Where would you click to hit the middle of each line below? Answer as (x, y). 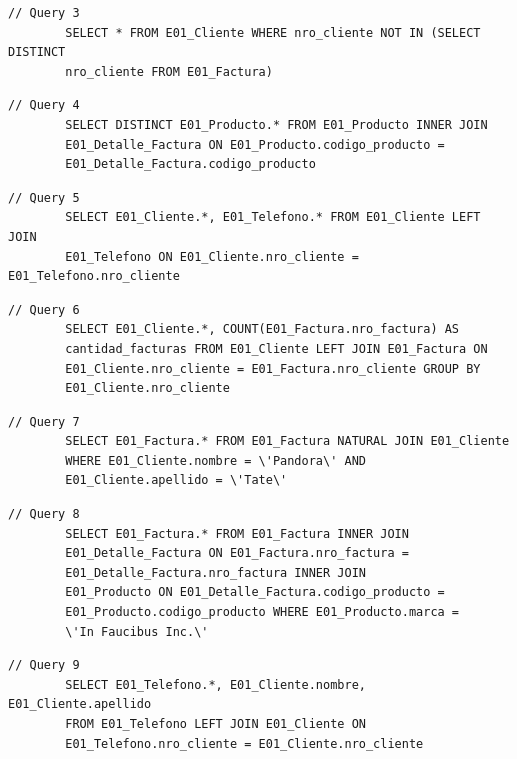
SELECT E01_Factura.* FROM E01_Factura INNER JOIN (237, 533)
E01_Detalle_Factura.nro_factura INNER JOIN (215, 572)
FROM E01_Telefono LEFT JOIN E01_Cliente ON (215, 724)
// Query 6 (44, 309)
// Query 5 (44, 197)
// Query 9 (44, 665)
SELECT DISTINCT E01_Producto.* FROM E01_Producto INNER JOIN (276, 124)
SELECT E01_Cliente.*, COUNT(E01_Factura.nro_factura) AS (262, 329)
